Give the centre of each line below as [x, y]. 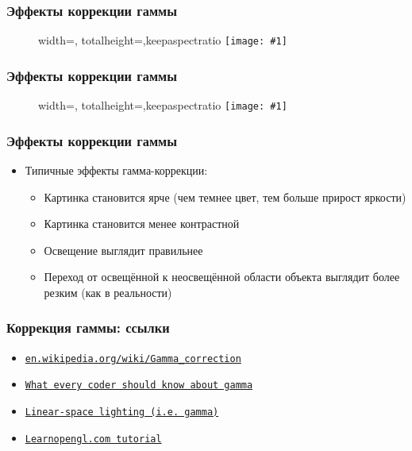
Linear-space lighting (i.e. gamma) [122, 412]
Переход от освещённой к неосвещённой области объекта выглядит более [222, 277]
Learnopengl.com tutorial [93, 439]
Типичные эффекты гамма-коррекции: [116, 170]
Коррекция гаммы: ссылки [88, 328]
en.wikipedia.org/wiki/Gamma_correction [133, 358]
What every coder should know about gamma [139, 385]
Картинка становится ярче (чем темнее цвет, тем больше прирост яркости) [225, 197]
